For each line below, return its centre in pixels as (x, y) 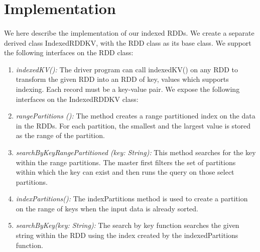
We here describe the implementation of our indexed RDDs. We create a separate (129, 32)
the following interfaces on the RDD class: (69, 52)
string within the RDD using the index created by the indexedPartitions (127, 235)
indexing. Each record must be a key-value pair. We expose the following (128, 89)
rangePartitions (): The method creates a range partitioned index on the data (136, 116)
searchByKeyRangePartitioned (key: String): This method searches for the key (136, 152)
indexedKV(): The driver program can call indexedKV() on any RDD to (127, 69)
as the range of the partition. (60, 135)
